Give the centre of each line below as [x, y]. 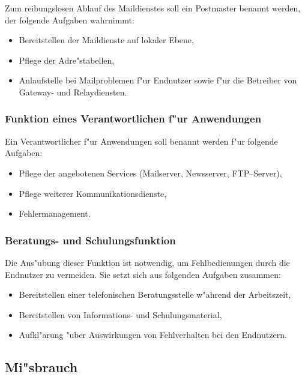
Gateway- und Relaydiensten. [73, 92]
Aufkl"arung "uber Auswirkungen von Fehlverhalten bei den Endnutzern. [153, 335]
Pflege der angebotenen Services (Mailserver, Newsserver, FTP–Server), [150, 173]
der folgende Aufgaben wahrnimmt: [70, 20]
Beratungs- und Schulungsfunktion [90, 240]
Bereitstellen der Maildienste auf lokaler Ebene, [106, 40]
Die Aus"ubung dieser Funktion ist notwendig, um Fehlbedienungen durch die [147, 262]
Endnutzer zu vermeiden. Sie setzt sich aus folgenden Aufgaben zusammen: [143, 274]
